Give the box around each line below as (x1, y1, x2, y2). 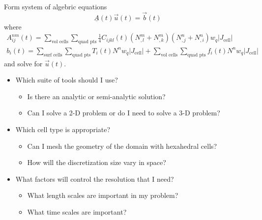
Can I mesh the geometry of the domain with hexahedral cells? (27, 140, 217, 151)
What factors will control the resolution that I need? (15, 173, 174, 184)
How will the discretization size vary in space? (27, 157, 166, 167)
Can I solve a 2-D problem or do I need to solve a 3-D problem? (27, 108, 220, 118)
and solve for (4, 58, 43, 68)
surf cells (44, 52, 62, 57)
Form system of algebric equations (4, 1, 107, 11)
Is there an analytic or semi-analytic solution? (27, 91, 166, 101)
